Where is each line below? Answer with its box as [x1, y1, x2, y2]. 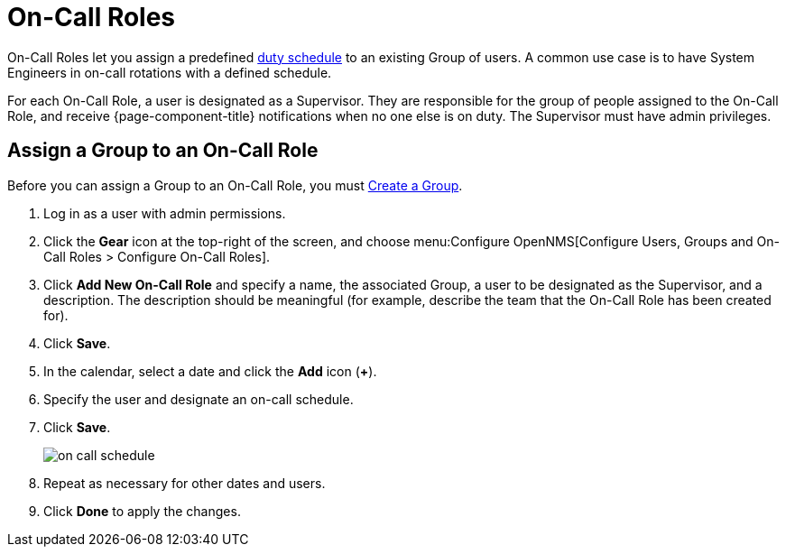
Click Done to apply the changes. [43, 503, 241, 519]
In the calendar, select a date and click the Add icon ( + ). [43, 363, 377, 379]
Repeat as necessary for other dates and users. [43, 475, 326, 491]
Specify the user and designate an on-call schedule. [43, 391, 354, 407]
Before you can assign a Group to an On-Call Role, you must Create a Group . [7, 177, 463, 193]
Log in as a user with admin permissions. [43, 205, 286, 221]
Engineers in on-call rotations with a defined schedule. [7, 64, 332, 80]
